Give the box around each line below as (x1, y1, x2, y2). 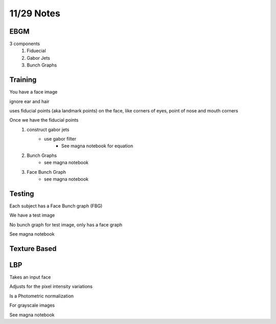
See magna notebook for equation (61, 143, 133, 149)
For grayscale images (9, 302, 55, 309)
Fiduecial (27, 48, 46, 54)
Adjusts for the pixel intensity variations (9, 284, 93, 290)
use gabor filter (44, 136, 77, 142)
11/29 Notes (9, 8, 61, 19)
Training (9, 76, 37, 84)
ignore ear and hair (9, 98, 50, 104)
